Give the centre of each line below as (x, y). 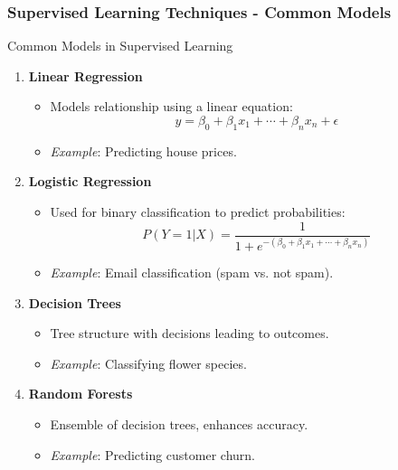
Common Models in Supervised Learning (120, 46)
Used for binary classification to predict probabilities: (198, 211)
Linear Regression (85, 75)
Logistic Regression (90, 181)
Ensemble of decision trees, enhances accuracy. (179, 423)
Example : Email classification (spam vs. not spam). (192, 272)
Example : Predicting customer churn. (152, 454)
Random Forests (81, 394)
